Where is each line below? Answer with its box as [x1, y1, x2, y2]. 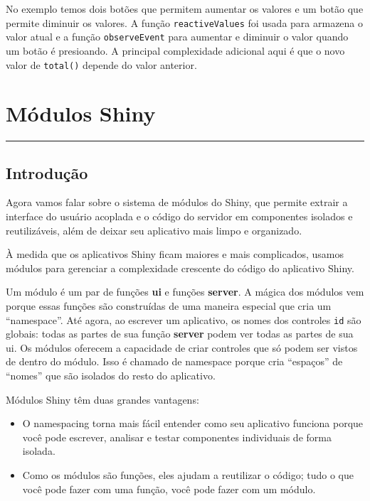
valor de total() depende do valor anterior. [6, 57, 197, 72]
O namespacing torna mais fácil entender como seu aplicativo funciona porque [22, 416, 364, 431]
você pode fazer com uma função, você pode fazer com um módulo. [22, 481, 316, 496]
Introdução [6, 161, 88, 183]
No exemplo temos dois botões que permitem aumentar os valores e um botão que [6, 1, 364, 16]
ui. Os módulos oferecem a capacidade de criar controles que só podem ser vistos [6, 340, 358, 355]
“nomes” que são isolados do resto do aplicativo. [6, 368, 216, 383]
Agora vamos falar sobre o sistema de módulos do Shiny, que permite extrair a [6, 195, 348, 210]
